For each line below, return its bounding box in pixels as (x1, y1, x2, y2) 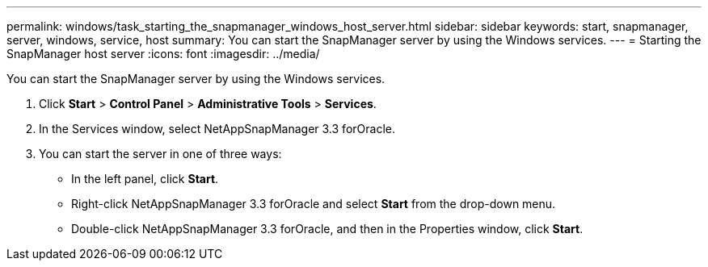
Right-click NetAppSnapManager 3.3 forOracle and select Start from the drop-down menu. (71, 197, 556, 211)
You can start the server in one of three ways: (39, 147, 282, 161)
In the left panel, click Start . (71, 172, 219, 186)
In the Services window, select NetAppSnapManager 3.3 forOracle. (39, 122, 395, 136)
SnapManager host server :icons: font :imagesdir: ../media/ (6, 47, 320, 60)
